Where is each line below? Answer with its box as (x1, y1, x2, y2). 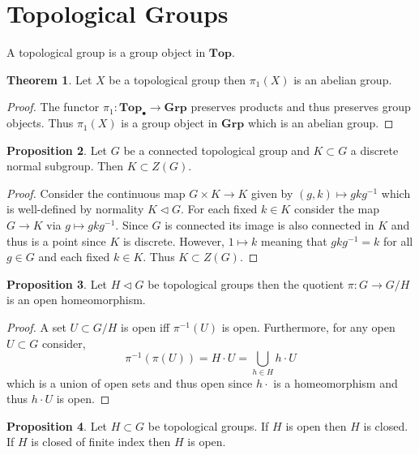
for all (383, 232, 413, 249)
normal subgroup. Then (6, 157, 124, 174)
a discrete (350, 141, 399, 158)
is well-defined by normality (6, 200, 144, 217)
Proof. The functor (6, 98, 100, 115)
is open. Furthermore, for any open (221, 319, 395, 336)
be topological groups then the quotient (148, 275, 344, 292)
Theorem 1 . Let (6, 71, 92, 88)
